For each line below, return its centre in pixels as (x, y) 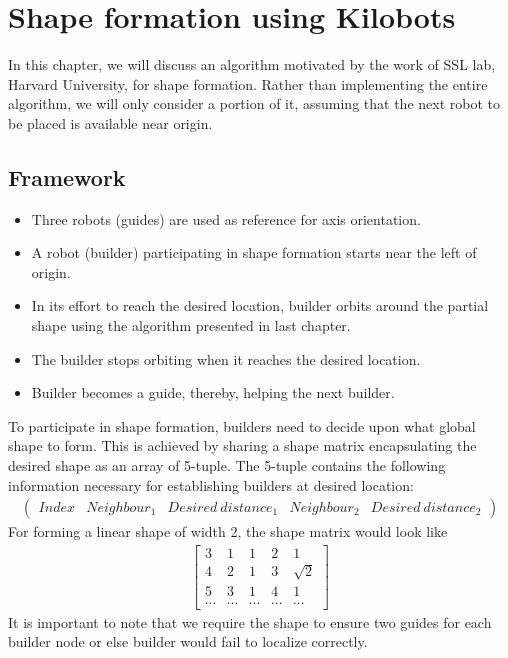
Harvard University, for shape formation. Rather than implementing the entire (248, 83)
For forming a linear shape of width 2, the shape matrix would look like (228, 531)
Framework (67, 176)
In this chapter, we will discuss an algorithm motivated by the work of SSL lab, (252, 64)
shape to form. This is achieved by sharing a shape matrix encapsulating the (242, 445)
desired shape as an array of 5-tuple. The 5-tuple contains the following (227, 465)
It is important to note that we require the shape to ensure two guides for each (250, 621)
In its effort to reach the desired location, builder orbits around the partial (260, 305)
